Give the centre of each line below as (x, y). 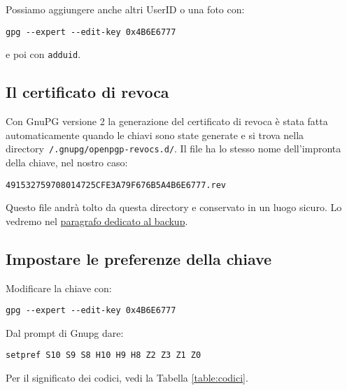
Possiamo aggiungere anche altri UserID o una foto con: (125, 9)
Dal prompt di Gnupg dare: (65, 332)
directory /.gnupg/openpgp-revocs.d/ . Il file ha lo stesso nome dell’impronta (173, 149)
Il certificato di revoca (87, 92)
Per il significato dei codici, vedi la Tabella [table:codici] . (127, 378)
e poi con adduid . (43, 54)
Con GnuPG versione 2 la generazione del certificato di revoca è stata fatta (167, 121)
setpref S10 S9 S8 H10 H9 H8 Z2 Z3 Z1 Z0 (104, 355)
